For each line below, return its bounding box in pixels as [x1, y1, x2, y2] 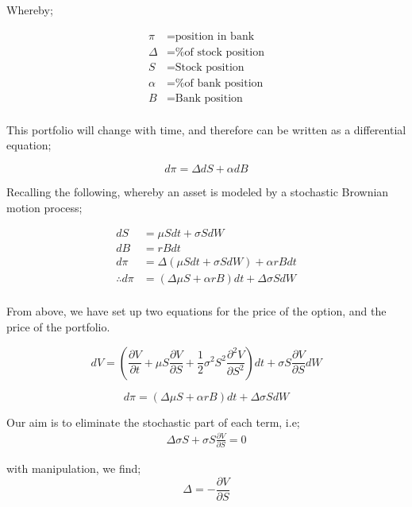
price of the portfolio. [6, 318, 110, 335]
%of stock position [175, 46, 264, 58]
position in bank [175, 30, 255, 42]
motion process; [6, 199, 83, 215]
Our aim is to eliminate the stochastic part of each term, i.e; [6, 413, 300, 430]
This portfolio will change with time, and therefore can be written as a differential [6, 121, 406, 137]
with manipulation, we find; [6, 459, 141, 476]
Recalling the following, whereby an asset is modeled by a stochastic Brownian [6, 183, 389, 199]
